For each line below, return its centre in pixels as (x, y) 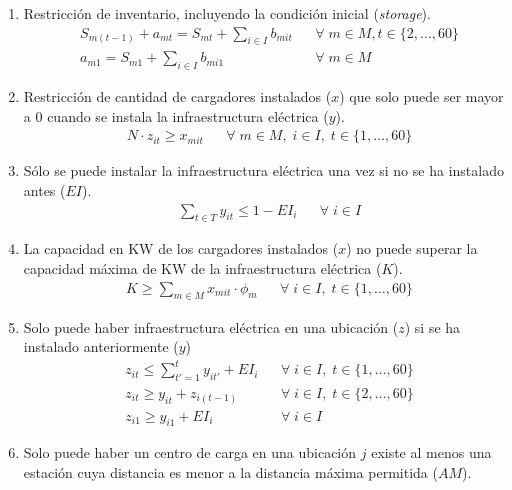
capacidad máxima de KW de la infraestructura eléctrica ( (202, 268)
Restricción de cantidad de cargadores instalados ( (177, 96)
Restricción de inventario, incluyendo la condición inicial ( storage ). (227, 13)
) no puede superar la (412, 248)
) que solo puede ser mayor (421, 96)
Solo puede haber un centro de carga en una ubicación (190, 452)
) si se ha (432, 326)
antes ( (44, 190)
